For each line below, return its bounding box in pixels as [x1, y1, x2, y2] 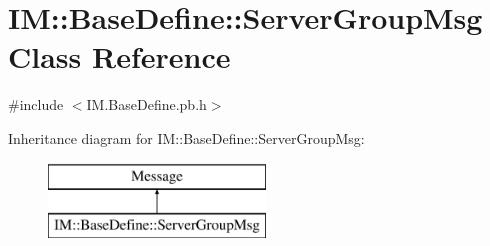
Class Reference [8, 36, 231, 77]
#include [8, 94, 64, 115]
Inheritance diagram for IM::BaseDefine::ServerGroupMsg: [8, 127, 365, 148]
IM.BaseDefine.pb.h [86, 94, 207, 115]
